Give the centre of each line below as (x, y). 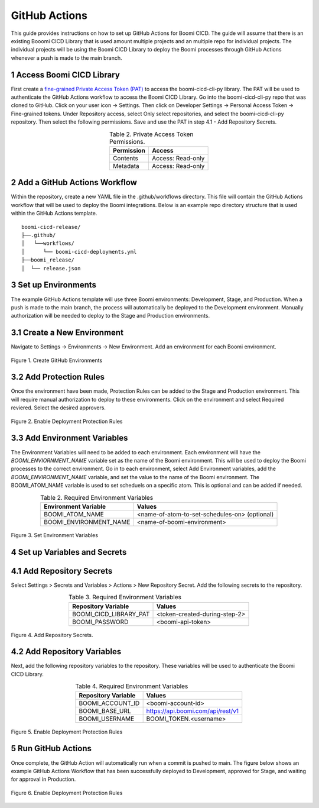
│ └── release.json (51, 268)
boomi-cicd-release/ (51, 227)
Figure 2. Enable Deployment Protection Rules (67, 421)
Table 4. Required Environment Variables (131, 686)
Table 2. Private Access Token (152, 134)
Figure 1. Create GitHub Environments (57, 360)
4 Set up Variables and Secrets (69, 552)
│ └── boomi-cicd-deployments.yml (79, 252)
